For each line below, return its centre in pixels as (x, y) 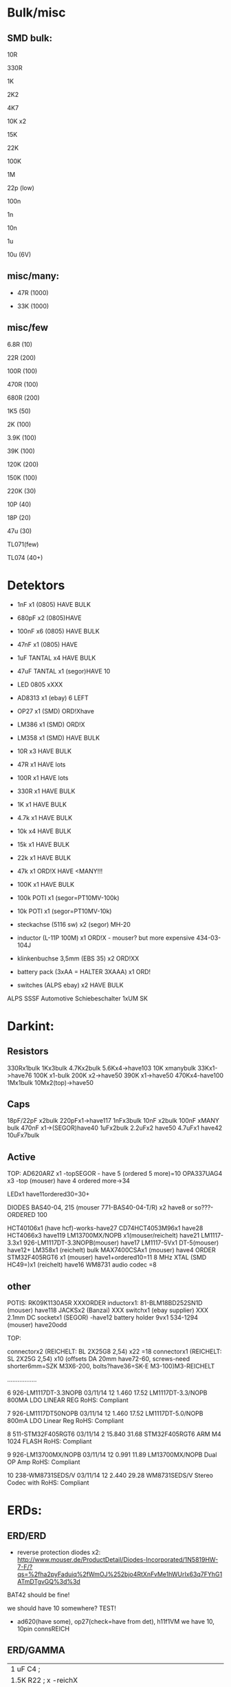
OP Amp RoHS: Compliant (44, 1462)
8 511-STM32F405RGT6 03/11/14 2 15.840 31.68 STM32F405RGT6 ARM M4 (114, 1434)
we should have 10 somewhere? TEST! (62, 1608)
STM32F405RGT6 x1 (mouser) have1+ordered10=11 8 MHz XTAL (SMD (107, 1258)
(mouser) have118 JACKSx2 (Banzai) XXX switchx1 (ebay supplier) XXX (108, 1310)
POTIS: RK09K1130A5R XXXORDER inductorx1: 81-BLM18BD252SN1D (105, 1303)
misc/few (28, 328)
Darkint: (31, 1026)
